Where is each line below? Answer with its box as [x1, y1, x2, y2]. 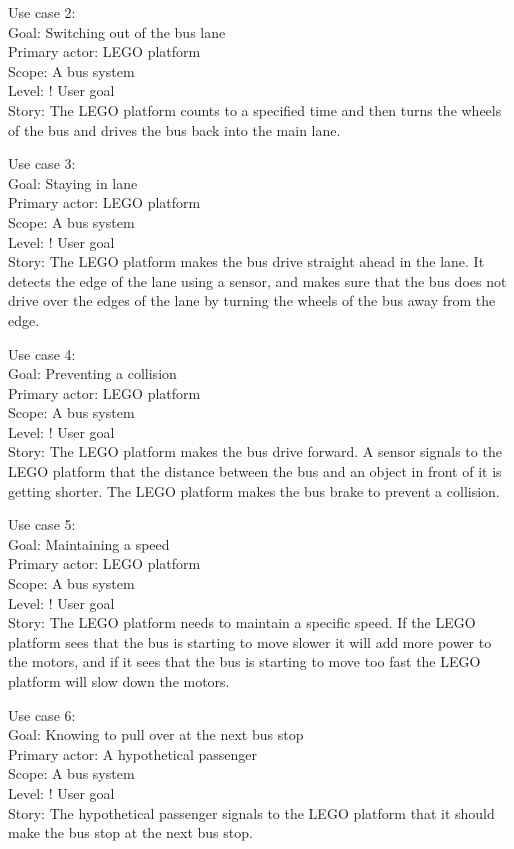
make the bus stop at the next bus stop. [8, 822, 253, 843]
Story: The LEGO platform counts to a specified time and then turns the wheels [8, 99, 502, 120]
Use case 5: [8, 514, 76, 535]
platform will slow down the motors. [8, 671, 230, 691]
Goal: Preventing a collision [8, 363, 177, 384]
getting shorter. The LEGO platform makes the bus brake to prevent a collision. [8, 480, 500, 501]
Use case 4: [8, 343, 76, 364]
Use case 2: [8, 2, 76, 22]
